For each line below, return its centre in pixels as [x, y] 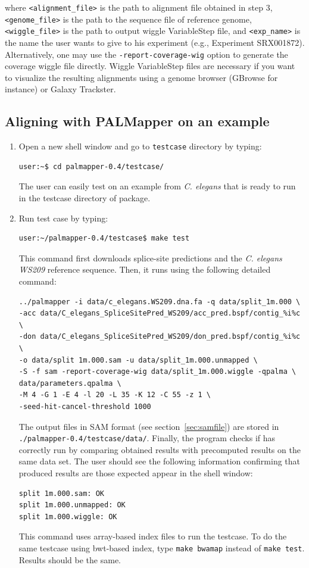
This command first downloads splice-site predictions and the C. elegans [150, 258]
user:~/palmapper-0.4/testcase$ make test [104, 238]
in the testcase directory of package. [85, 198]
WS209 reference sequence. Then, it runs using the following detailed [145, 269]
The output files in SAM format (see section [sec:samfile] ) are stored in [149, 426]
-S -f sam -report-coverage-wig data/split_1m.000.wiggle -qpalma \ [157, 372]
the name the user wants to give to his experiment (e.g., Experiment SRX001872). [155, 42]
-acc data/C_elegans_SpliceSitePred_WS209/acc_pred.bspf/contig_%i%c [160, 313]
